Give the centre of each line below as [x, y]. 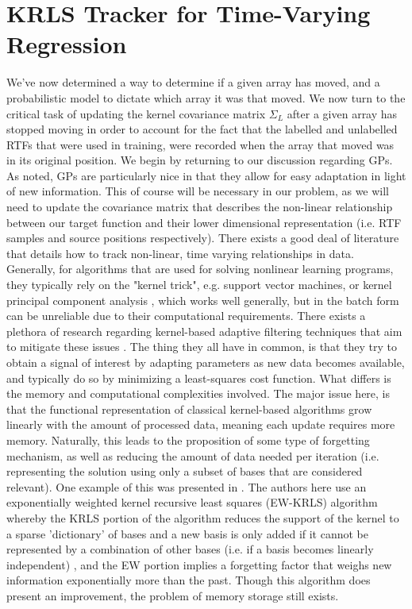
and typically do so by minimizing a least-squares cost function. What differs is [199, 378]
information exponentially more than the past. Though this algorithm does [189, 580]
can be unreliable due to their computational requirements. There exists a [186, 316]
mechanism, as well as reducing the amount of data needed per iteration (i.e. [193, 455]
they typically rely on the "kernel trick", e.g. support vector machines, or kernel [199, 285]
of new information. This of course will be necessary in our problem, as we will [198, 191]
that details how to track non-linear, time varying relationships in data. [180, 253]
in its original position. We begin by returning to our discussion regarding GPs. [200, 160]
